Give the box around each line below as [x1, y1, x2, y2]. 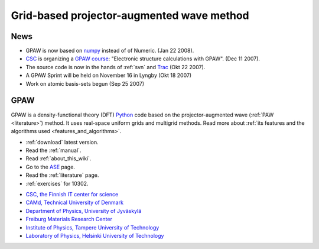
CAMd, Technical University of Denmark [25, 199, 124, 206]
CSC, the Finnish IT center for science [25, 191, 119, 198]
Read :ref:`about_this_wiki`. [25, 155, 92, 162]
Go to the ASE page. [25, 163, 75, 170]
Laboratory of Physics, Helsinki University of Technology [25, 232, 164, 239]
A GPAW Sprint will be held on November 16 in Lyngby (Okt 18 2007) [25, 72, 192, 79]
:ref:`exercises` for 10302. [25, 180, 89, 187]
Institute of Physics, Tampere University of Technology [25, 224, 159, 231]
